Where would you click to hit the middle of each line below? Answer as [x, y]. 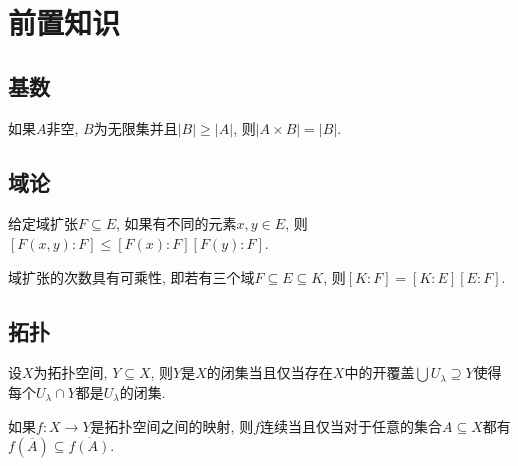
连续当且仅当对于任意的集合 [351, 425]
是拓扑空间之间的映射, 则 [172, 425]
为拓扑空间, [70, 372]
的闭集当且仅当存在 [269, 372]
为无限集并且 [135, 127]
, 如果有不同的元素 [176, 223]
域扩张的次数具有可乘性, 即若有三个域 [131, 276]
